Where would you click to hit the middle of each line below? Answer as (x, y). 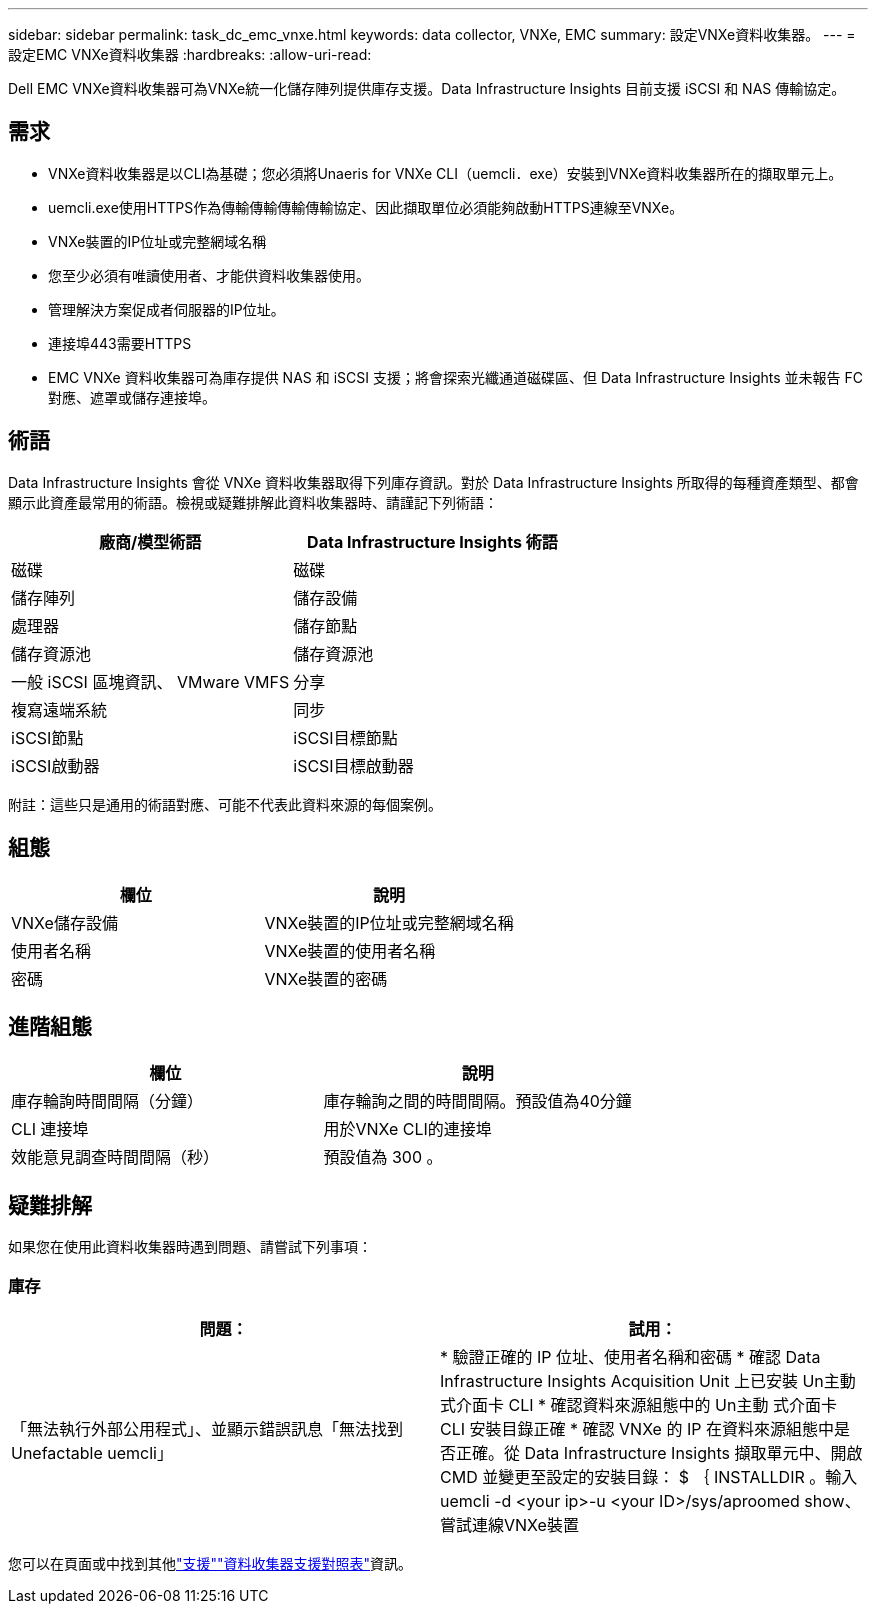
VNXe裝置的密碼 (326, 978)
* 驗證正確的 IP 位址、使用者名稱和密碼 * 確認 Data (630, 1356)
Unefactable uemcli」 (92, 1452)
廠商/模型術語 (150, 541)
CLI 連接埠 (50, 1129)
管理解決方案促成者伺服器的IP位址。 (166, 309)
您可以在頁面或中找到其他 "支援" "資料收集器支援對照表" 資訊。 (210, 1563)
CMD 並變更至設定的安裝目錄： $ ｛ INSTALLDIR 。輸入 (649, 1476)
